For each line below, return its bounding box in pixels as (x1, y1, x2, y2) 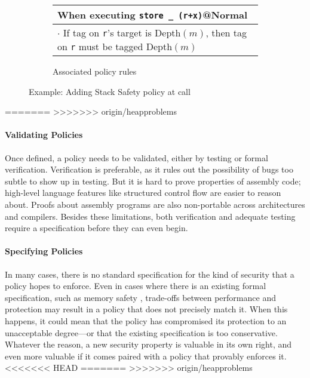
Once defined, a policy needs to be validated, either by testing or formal (5, 151, 268, 164)
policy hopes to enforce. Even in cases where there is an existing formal (5, 279, 266, 292)
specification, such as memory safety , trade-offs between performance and (5, 291, 276, 303)
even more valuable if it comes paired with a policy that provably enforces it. (5, 349, 287, 362)
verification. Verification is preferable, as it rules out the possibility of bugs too (5, 163, 293, 176)
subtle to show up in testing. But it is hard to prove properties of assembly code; (5, 174, 301, 187)
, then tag (205, 26, 247, 39)
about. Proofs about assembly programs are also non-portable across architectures (5, 198, 305, 210)
